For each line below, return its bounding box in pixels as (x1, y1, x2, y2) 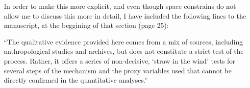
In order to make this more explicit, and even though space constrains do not (4, 1, 236, 11)
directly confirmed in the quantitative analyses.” (4, 75, 148, 85)
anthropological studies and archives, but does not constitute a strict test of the (4, 46, 244, 56)
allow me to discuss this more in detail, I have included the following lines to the (4, 10, 246, 21)
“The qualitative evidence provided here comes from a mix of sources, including (4, 36, 243, 46)
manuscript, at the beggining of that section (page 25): (4, 20, 169, 30)
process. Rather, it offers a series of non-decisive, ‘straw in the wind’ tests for (4, 55, 236, 66)
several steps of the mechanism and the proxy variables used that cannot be (4, 65, 232, 75)
